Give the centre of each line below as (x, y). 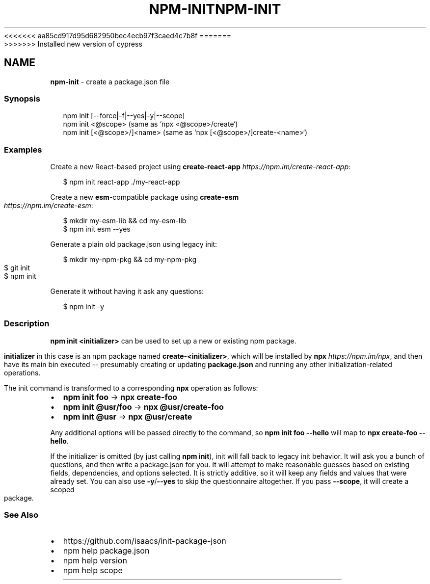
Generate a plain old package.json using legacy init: (134, 244)
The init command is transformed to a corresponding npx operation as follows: (131, 388)
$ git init (17, 268)
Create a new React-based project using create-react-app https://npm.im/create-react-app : (201, 167)
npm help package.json (106, 550)
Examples (23, 149)
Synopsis (22, 98)
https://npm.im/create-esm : (49, 206)
